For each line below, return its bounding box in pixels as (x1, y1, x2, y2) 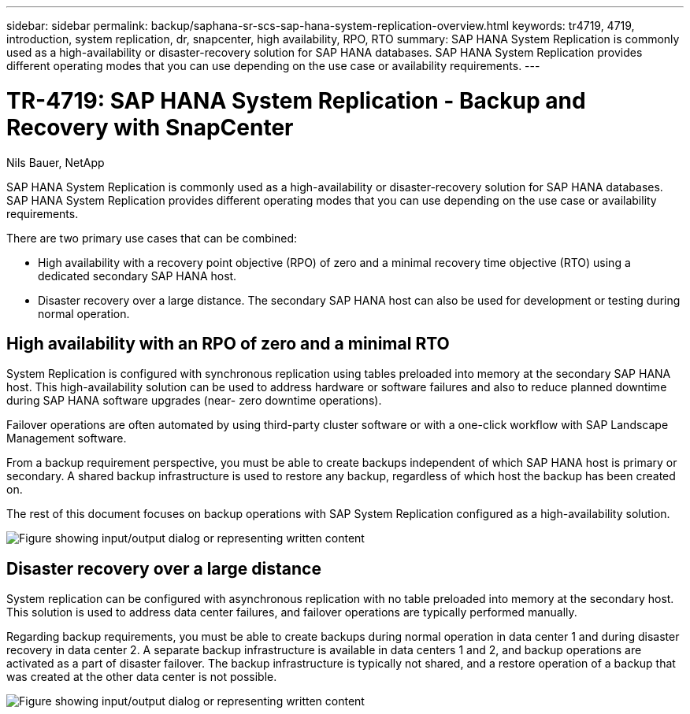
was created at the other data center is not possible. (6, 670, 277, 684)
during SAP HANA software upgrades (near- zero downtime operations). (6, 394, 382, 408)
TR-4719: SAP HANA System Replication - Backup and (6, 87, 586, 114)
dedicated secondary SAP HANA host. (38, 268, 237, 283)
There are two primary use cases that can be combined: (6, 231, 298, 245)
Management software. (6, 431, 127, 446)
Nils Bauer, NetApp (6, 155, 105, 169)
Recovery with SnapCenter (6, 113, 294, 141)
